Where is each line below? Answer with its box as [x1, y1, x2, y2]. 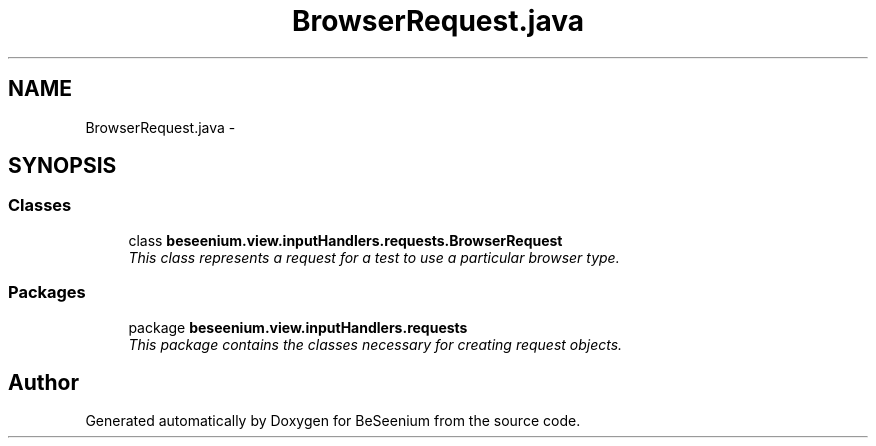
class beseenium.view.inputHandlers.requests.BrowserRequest [128, 231, 563, 249]
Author [8, 369, 79, 395]
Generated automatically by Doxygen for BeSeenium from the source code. [85, 412, 581, 430]
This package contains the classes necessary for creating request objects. [128, 335, 623, 353]
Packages [8, 282, 86, 303]
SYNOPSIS [8, 153, 117, 179]
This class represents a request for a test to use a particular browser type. [128, 248, 620, 266]
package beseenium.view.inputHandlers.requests [128, 318, 468, 336]
